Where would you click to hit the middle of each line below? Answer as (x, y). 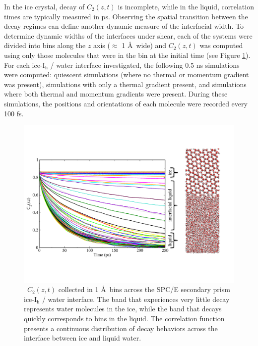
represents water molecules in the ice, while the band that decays (123, 309)
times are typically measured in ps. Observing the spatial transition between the (126, 16)
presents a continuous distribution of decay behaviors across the (121, 328)
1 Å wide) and (144, 45)
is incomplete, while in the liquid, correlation (186, 6)
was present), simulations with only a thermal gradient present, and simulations (125, 84)
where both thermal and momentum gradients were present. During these (116, 94)
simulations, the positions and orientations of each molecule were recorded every (126, 103)
